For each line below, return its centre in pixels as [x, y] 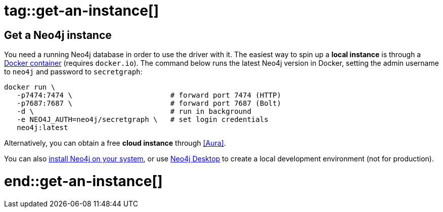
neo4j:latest [42, 128]
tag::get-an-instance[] [82, 11]
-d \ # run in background [134, 112]
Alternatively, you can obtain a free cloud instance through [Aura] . [115, 143]
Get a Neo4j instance [58, 35]
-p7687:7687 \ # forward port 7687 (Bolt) [149, 103]
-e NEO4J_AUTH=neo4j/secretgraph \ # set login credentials [143, 120]
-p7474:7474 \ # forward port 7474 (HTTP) [149, 95]
